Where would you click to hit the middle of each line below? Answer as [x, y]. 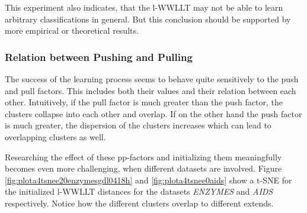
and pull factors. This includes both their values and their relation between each [151, 90]
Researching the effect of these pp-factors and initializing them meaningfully [143, 156]
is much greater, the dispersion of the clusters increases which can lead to [138, 125]
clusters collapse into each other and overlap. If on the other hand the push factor [153, 113]
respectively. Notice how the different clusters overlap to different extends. [139, 203]
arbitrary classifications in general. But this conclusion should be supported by [148, 19]
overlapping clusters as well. [55, 136]
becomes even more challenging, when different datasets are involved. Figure [143, 168]
